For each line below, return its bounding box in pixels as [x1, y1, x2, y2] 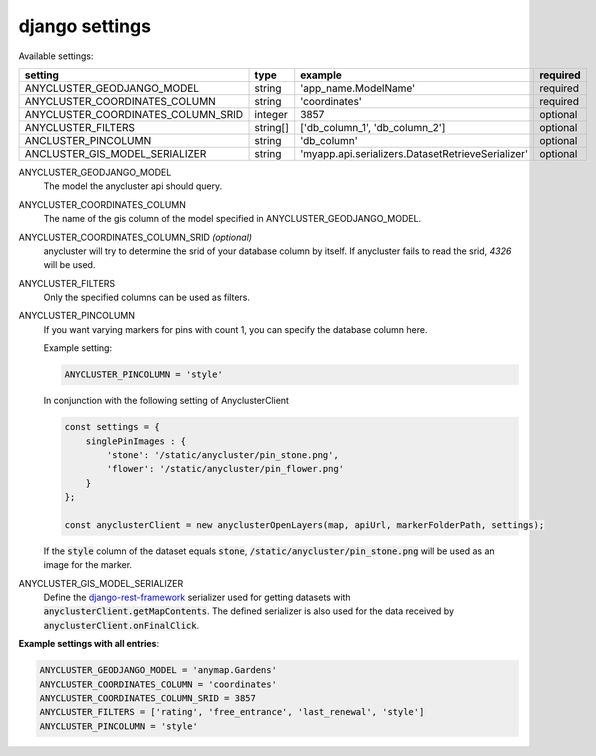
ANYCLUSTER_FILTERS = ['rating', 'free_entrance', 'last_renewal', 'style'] [39, 706, 425, 718]
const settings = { [64, 421, 160, 433]
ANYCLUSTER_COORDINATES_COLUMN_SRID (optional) [18, 231, 253, 243]
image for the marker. [43, 559, 133, 571]
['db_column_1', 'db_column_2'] [300, 120, 446, 134]
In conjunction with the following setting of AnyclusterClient [43, 395, 290, 407]
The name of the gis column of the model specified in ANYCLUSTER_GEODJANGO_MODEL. [43, 213, 422, 225]
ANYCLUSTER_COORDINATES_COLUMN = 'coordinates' [39, 678, 277, 690]
